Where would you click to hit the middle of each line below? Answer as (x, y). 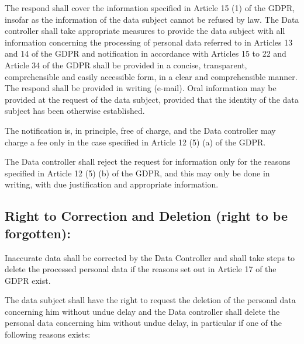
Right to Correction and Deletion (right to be (146, 216)
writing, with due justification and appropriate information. (112, 184)
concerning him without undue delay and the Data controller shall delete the (142, 311)
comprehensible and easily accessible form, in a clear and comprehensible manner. (151, 76)
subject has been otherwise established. (75, 111)
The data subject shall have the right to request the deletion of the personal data (150, 300)
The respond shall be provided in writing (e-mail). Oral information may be (141, 88)
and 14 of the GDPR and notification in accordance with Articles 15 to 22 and (146, 53)
